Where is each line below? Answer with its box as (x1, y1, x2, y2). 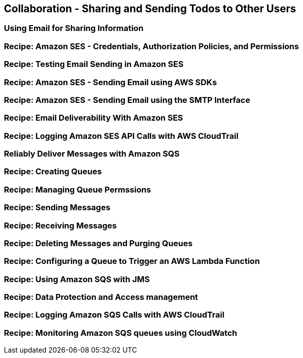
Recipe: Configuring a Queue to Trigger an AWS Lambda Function (4, 256, 260, 266)
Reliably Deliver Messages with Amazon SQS (4, 149, 180, 159)
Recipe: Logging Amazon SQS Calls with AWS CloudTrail (4, 310, 225, 320)
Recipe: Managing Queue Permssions (4, 184, 151, 195)
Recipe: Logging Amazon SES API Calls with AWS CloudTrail (4, 130, 239, 141)
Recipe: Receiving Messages (4, 220, 117, 230)
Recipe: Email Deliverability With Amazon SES (4, 113, 183, 123)
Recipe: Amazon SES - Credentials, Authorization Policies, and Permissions (4, 41, 299, 51)
